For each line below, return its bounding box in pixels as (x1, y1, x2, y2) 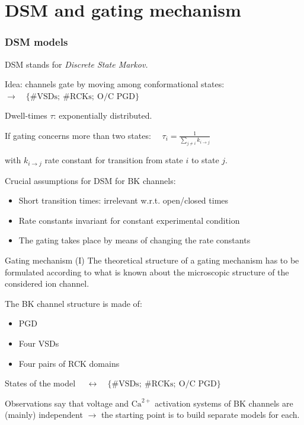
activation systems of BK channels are (155, 397, 293, 409)
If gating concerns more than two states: (5, 129, 151, 141)
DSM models (5, 34, 68, 49)
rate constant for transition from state (44, 154, 183, 166)
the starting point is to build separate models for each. (101, 408, 300, 421)
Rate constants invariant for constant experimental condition (18, 214, 240, 226)
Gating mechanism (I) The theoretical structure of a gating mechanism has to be (5, 254, 299, 267)
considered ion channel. (5, 277, 89, 290)
